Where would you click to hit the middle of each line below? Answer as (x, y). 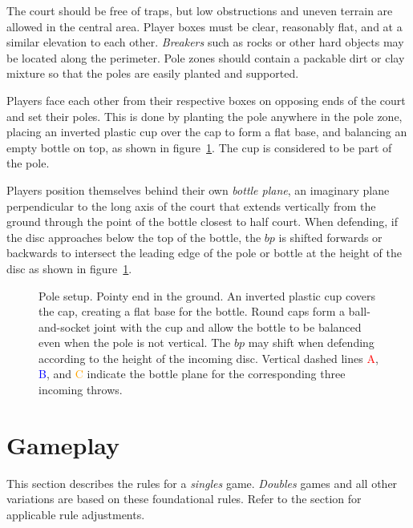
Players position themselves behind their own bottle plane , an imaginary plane (198, 189)
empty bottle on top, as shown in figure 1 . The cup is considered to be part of (199, 147)
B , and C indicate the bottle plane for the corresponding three (192, 374)
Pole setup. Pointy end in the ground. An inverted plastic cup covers (207, 295)
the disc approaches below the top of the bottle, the (134, 237)
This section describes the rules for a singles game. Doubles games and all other (202, 483)
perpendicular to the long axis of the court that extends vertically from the (191, 206)
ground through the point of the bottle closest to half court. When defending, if (202, 222)
